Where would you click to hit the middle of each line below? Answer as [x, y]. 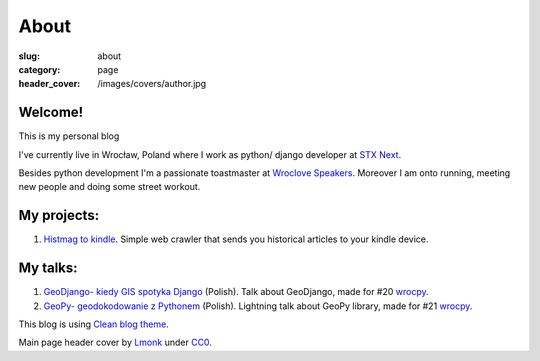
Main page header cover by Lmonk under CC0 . [115, 342]
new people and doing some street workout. [109, 187]
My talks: [48, 268]
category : [39, 69]
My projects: [59, 215]
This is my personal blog [69, 136]
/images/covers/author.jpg [152, 84]
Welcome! [51, 112]
